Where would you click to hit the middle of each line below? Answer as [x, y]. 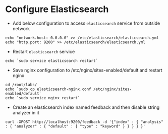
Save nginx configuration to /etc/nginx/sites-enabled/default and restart [87, 70]
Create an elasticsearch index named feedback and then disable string [86, 107]
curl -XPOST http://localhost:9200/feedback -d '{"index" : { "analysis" [85, 122]
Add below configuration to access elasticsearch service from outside [86, 23]
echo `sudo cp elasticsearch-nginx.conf [48, 89]
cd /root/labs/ [21, 85]
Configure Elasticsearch [57, 9]
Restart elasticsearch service [44, 51]
